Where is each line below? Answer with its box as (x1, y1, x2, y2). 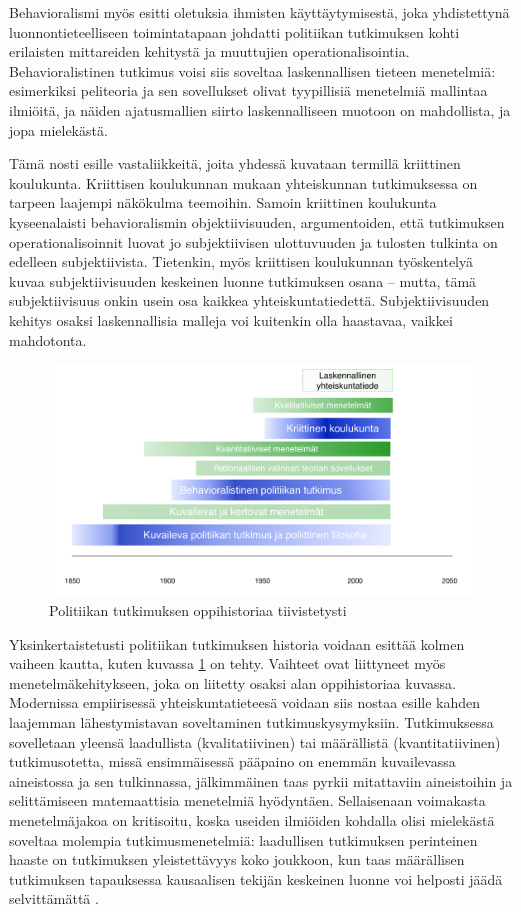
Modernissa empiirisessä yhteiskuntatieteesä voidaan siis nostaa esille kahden (9, 692, 481, 713)
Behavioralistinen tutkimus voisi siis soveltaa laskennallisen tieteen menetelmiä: (9, 60, 496, 81)
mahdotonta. (9, 329, 87, 350)
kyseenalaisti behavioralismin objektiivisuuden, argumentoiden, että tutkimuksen (9, 211, 505, 232)
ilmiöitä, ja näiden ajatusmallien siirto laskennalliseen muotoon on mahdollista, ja (9, 99, 511, 120)
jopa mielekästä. (9, 119, 108, 140)
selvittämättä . (9, 888, 99, 909)
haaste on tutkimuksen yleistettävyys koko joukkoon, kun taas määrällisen (9, 849, 465, 870)
